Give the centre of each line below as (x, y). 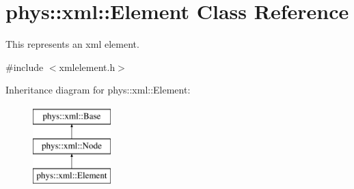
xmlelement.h (87, 67)
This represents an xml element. (72, 44)
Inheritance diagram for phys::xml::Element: (98, 90)
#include (25, 67)
